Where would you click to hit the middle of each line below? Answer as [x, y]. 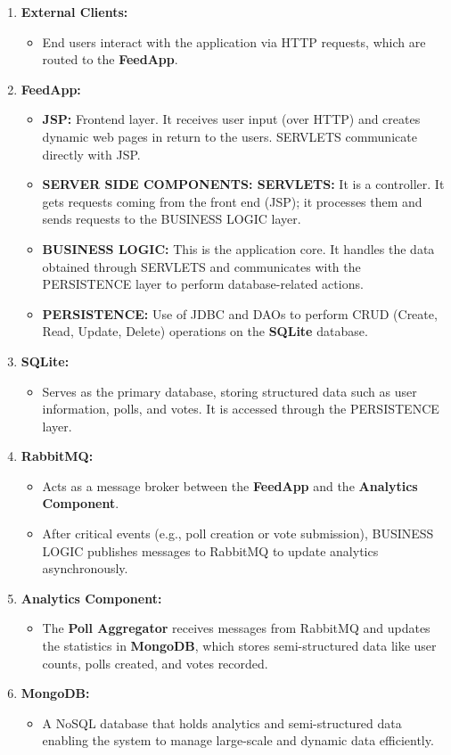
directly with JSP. [91, 154]
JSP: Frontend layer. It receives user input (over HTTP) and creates [231, 119]
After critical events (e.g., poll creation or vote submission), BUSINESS [238, 533]
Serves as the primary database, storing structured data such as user [230, 391]
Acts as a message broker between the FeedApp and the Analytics [230, 485]
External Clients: [74, 12]
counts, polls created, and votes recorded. [155, 663]
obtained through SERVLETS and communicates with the [201, 266]
